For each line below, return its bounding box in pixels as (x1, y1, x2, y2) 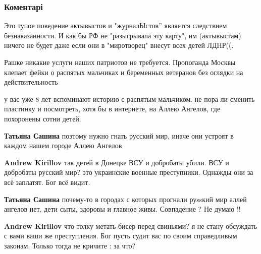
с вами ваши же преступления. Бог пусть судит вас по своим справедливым (4, 230, 237, 241)
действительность (4, 77, 58, 87)
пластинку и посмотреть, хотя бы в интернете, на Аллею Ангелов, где (4, 103, 221, 114)
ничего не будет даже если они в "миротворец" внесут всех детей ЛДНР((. (4, 40, 234, 50)
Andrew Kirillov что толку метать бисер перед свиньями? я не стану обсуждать (4, 220, 257, 231)
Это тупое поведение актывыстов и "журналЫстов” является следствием (4, 20, 227, 31)
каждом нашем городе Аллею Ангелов (4, 140, 122, 151)
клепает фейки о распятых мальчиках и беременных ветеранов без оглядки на (4, 67, 243, 77)
